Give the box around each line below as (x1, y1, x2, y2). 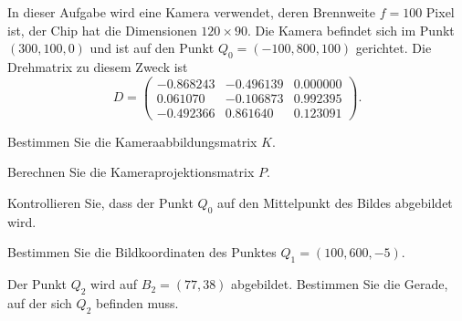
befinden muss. (95, 293, 179, 312)
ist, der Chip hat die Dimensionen (7, 20, 197, 39)
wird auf (90, 274, 138, 294)
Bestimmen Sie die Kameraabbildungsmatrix (7, 131, 257, 150)
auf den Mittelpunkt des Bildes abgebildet (216, 192, 453, 212)
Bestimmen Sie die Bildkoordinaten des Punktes (7, 243, 277, 262)
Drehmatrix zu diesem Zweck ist (7, 57, 188, 76)
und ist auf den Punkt (89, 38, 215, 57)
